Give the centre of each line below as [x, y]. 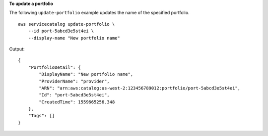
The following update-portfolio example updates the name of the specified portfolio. [99, 13]
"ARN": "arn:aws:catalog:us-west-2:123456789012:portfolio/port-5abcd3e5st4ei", [140, 88]
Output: [17, 49]
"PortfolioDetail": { [55, 67]
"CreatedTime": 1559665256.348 [77, 102]
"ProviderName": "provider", [74, 81]
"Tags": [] [41, 116]
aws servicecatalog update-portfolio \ [67, 24]
